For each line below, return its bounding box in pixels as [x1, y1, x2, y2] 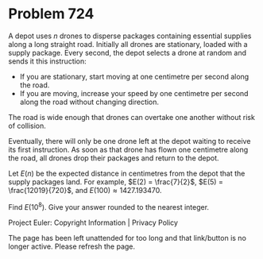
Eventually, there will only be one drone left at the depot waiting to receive [8, 136, 251, 145]
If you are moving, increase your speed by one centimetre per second [19, 88, 249, 98]
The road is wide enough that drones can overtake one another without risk [8, 112, 256, 122]
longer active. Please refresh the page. [8, 242, 136, 251]
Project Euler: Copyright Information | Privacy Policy [8, 218, 179, 227]
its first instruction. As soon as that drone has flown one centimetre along [8, 145, 249, 154]
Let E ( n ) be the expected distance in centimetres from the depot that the [8, 168, 246, 178]
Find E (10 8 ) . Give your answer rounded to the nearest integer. [8, 200, 209, 211]
